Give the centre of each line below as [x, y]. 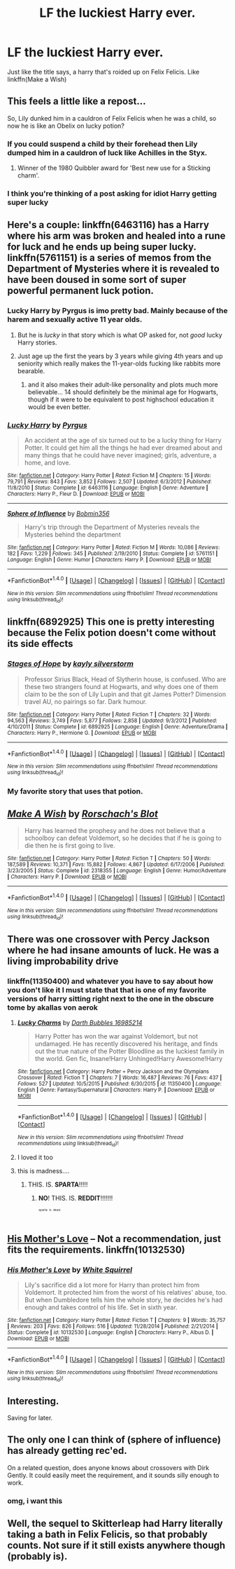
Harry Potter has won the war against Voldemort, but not [116, 1036]
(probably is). [37, 1557]
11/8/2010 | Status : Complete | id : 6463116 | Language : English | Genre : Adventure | [108, 488]
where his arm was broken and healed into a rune [116, 236]
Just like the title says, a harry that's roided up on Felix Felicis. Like [104, 72]
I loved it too [35, 1157]
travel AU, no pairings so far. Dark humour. [86, 701]
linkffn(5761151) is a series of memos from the [109, 258]
